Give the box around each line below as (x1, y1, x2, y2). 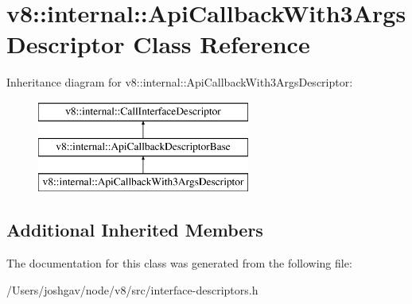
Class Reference (133, 28, 310, 60)
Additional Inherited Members (6, 217, 263, 242)
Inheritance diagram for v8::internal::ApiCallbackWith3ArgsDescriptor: (6, 74, 353, 90)
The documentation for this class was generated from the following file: (6, 255, 352, 271)
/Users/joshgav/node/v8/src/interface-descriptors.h (6, 281, 258, 298)
